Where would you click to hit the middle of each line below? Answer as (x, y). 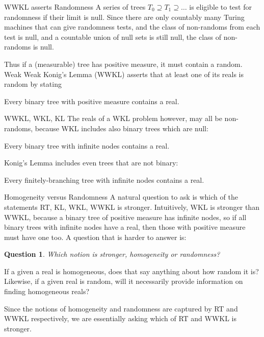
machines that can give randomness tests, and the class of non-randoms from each (132, 27)
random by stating (33, 84)
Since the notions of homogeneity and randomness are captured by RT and (121, 308)
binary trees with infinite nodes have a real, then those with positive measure (125, 227)
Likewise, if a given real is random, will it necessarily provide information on (124, 281)
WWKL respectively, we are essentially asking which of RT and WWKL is (121, 318)
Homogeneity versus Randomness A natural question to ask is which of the (121, 197)
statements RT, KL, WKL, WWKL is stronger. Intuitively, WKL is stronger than (132, 207)
